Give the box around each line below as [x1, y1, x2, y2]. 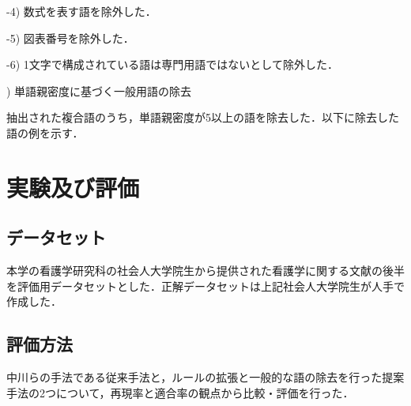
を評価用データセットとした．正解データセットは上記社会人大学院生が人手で [6, 277, 405, 294]
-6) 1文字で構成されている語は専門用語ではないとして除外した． [6, 56, 338, 73]
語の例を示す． [6, 124, 84, 141]
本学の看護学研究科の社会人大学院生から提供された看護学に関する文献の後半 [6, 262, 405, 279]
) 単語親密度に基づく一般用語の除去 [6, 82, 192, 99]
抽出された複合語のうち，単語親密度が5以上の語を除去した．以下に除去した [6, 109, 399, 126]
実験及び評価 [6, 171, 140, 203]
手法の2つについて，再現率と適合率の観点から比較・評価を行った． [6, 384, 354, 400]
